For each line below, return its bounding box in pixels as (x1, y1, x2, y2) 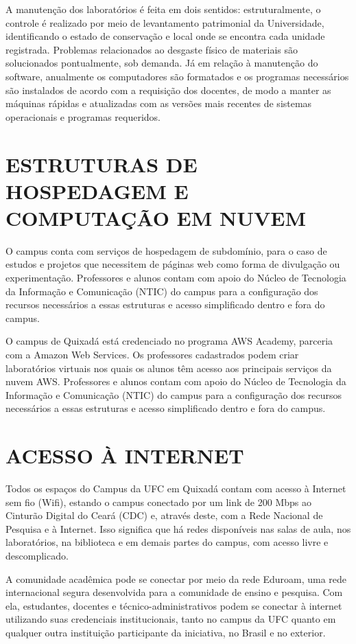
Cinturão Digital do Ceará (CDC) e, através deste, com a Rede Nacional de (5, 508, 323, 522)
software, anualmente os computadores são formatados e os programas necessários (5, 69, 349, 83)
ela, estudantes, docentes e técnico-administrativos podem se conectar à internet (5, 598, 342, 612)
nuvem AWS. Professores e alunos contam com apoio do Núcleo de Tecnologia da (5, 374, 346, 389)
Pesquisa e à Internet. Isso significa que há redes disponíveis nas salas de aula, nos (5, 521, 351, 536)
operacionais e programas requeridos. (5, 109, 161, 124)
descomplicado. (5, 549, 69, 563)
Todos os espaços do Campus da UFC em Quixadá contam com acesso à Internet (5, 481, 346, 496)
